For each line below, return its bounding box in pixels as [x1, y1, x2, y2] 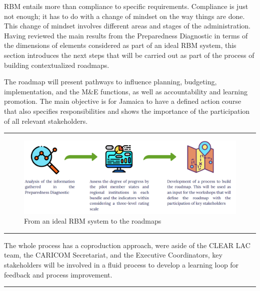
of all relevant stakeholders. [4, 115, 88, 126]
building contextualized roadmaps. [4, 59, 109, 70]
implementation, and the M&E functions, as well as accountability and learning [4, 86, 248, 96]
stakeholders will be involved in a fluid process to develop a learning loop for [4, 259, 239, 270]
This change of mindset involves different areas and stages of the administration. [4, 20, 250, 31]
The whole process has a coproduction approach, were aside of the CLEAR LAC [4, 240, 250, 250]
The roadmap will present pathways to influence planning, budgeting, [4, 76, 217, 87]
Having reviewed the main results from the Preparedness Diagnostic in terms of [4, 30, 248, 40]
